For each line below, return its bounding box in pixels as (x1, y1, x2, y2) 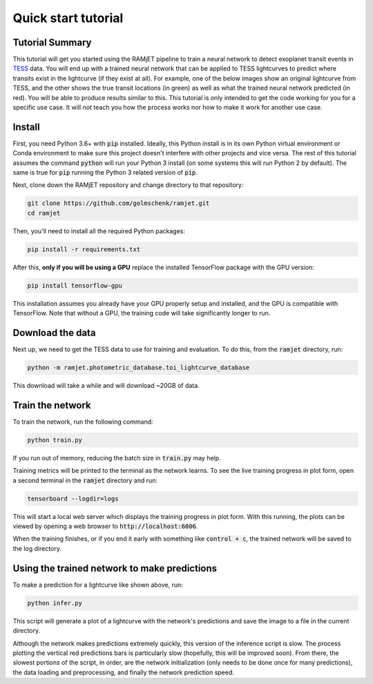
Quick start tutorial (12, 10, 124, 26)
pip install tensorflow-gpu (27, 282, 122, 289)
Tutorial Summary (12, 37, 92, 48)
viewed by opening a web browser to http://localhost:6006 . (12, 522, 198, 531)
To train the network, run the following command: (12, 418, 153, 426)
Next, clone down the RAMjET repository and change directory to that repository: (12, 181, 244, 189)
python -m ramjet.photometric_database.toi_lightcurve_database (27, 364, 250, 372)
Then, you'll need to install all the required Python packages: (12, 226, 186, 235)
